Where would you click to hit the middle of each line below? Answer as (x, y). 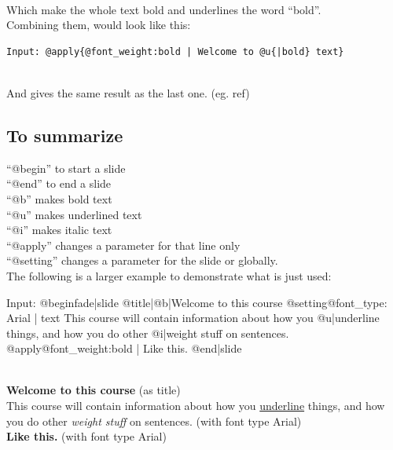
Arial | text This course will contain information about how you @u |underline (193, 318)
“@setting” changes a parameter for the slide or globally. (142, 260)
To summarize (65, 135)
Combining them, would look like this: (99, 25)
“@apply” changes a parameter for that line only (123, 245)
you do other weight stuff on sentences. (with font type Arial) (154, 421)
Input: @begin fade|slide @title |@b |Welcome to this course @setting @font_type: (197, 302)
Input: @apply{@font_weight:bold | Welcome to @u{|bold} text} (175, 51)
